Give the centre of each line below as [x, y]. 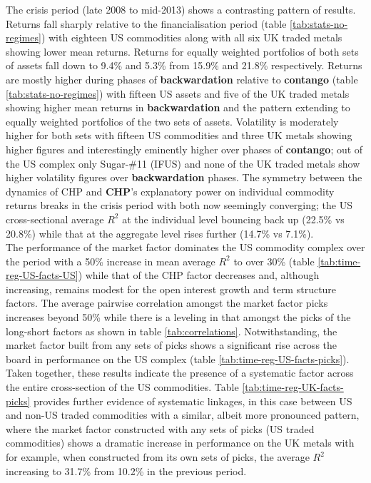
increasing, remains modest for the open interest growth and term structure [171, 289]
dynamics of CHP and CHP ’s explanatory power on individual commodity [170, 191]
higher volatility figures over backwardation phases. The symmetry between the [184, 177]
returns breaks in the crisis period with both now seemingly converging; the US [179, 205]
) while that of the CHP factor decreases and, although [199, 275]
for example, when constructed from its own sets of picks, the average [158, 457]
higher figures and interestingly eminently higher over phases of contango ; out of [184, 149]
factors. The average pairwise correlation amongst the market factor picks [167, 303]
